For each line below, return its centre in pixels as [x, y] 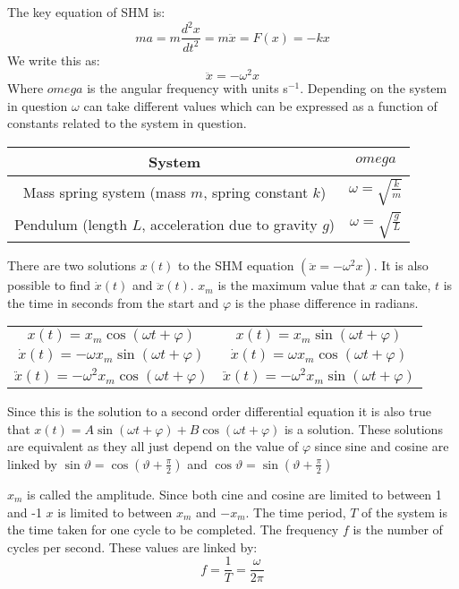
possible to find [49, 285]
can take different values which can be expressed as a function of [260, 105]
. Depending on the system [374, 88]
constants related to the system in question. [127, 123]
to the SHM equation [236, 265]
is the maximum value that [292, 285]
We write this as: [54, 60]
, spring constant [256, 192]
